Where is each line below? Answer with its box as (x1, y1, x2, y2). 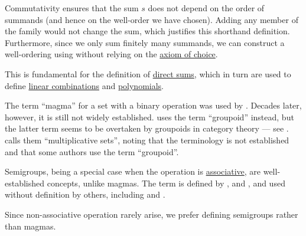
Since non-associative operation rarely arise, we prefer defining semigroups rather (5, 208, 298, 220)
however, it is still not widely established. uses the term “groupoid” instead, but (5, 110, 294, 123)
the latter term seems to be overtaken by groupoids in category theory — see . (5, 122, 289, 135)
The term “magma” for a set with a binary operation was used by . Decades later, (5, 99, 302, 112)
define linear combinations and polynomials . (5, 79, 164, 91)
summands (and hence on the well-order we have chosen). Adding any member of (5, 13, 298, 25)
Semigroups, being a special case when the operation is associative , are (5, 165, 261, 178)
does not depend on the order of (148, 2, 265, 14)
